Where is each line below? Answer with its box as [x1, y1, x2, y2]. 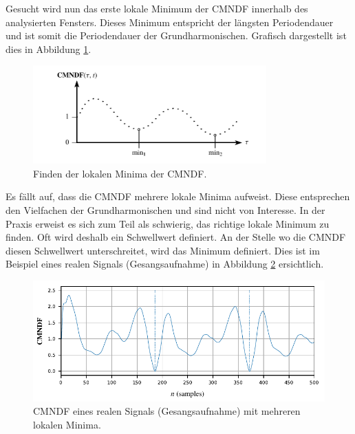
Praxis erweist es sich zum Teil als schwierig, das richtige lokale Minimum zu [6, 216, 330, 230]
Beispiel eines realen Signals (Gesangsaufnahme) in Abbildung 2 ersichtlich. [6, 257, 324, 271]
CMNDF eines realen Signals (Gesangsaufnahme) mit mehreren [33, 404, 301, 418]
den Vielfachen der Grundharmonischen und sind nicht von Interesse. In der [6, 203, 325, 217]
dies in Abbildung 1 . [6, 41, 92, 56]
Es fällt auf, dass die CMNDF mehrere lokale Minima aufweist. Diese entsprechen [6, 189, 350, 204]
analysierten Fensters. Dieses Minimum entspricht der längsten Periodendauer [6, 14, 334, 29]
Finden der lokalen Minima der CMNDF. [33, 166, 207, 180]
